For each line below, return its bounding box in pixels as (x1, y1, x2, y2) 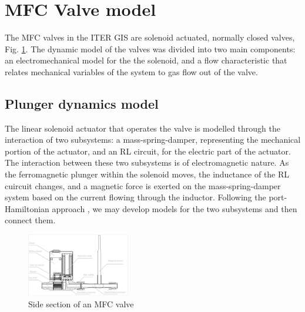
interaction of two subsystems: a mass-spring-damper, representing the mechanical (5, 133, 301, 146)
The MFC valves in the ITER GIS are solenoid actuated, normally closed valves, (5, 31, 295, 43)
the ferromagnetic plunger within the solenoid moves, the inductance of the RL (5, 168, 290, 180)
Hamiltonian (5, 202, 49, 214)
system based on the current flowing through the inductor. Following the (5, 191, 266, 203)
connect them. (5, 214, 56, 226)
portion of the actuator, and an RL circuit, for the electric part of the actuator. (5, 145, 291, 157)
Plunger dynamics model (5, 94, 159, 112)
